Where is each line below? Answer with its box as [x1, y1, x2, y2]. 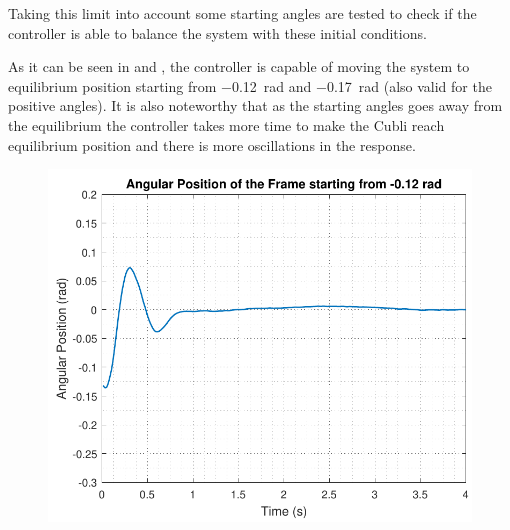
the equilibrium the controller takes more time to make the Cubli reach [8, 114, 445, 135]
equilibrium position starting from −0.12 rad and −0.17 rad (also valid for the [8, 75, 492, 96]
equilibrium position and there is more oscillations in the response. [8, 134, 416, 155]
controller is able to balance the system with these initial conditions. [8, 22, 427, 43]
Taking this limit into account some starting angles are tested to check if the [8, 3, 477, 23]
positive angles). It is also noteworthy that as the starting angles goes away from [8, 95, 503, 116]
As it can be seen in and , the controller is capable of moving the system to [8, 56, 470, 77]
